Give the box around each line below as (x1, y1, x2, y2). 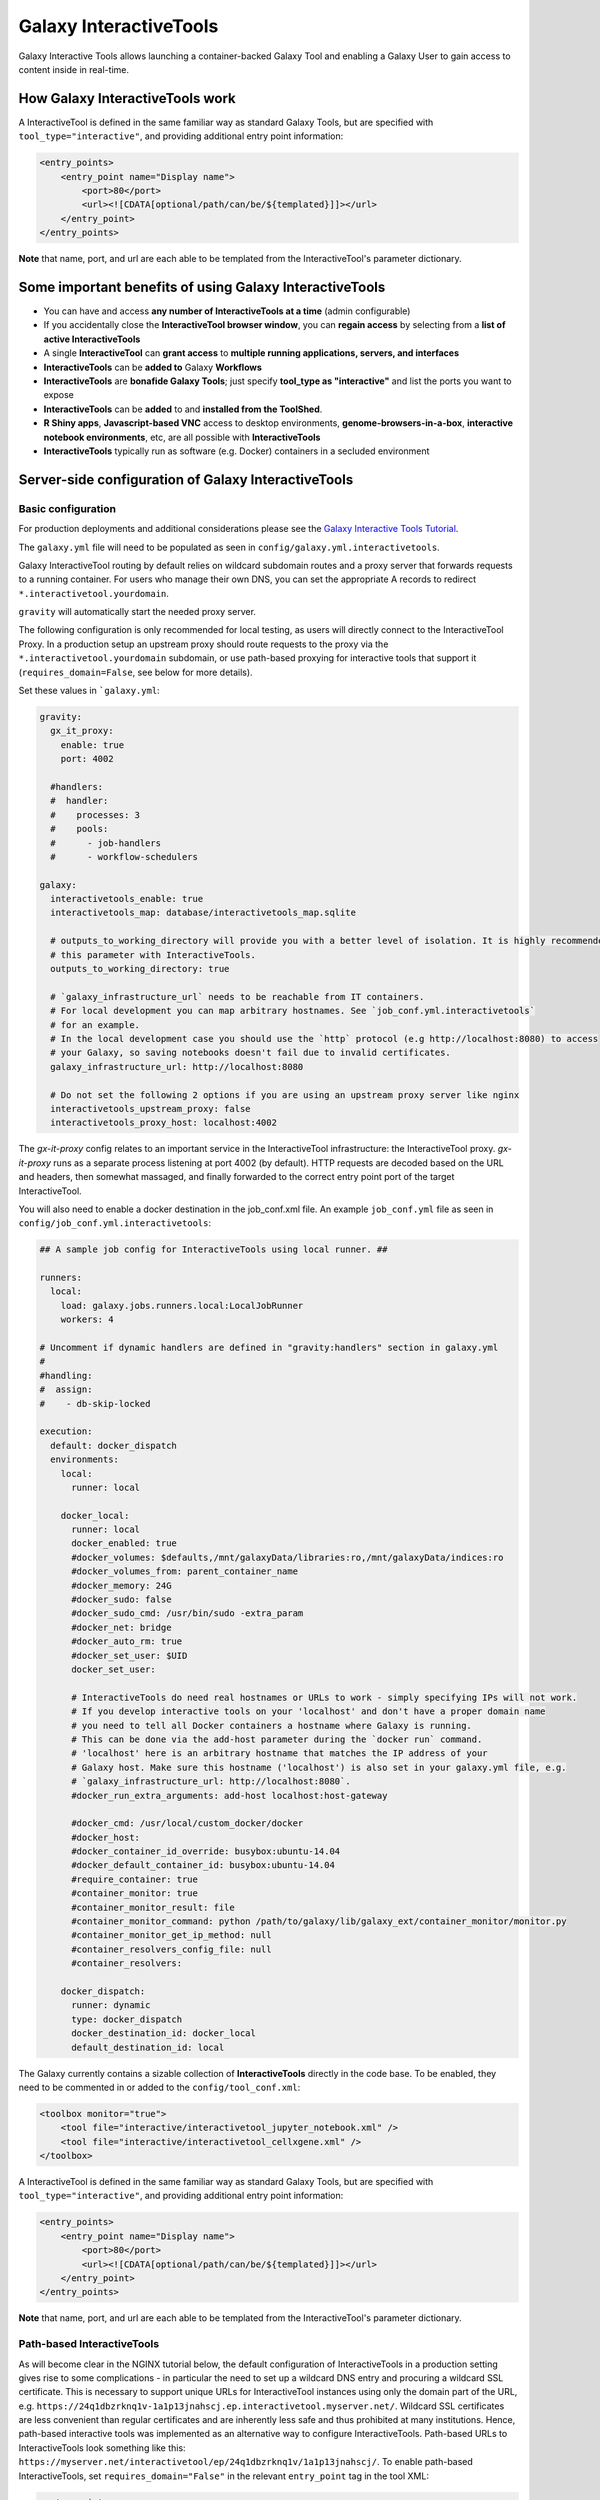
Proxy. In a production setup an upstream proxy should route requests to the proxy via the (18, 638, 389, 650)
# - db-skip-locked (39, 1398, 151, 1409)
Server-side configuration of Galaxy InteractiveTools (18, 471, 354, 488)
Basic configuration (18, 501, 117, 515)
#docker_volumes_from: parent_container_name (71, 1566, 299, 1577)
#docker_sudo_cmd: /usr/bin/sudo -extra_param (71, 1608, 304, 1619)
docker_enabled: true (71, 1538, 177, 1549)
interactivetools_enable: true (50, 893, 204, 905)
